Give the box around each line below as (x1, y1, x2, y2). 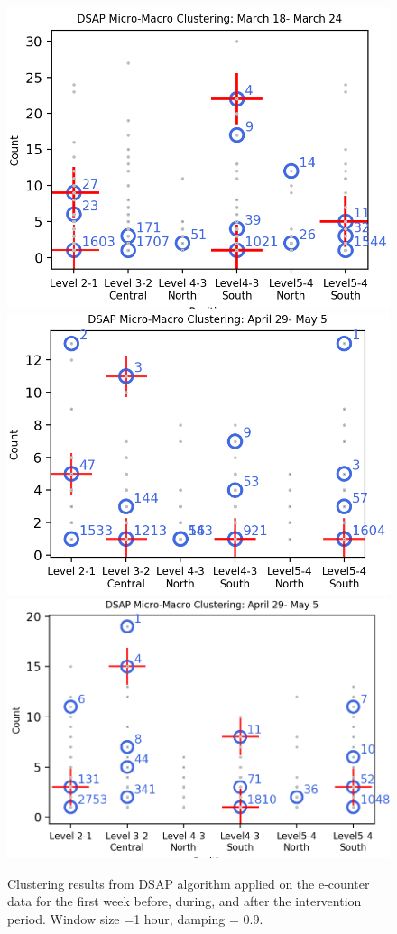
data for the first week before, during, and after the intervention (7, 892, 362, 911)
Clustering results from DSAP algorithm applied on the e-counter (7, 874, 370, 892)
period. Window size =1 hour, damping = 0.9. (7, 909, 263, 928)
